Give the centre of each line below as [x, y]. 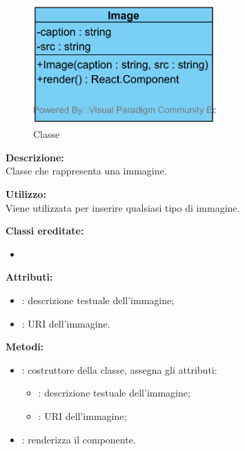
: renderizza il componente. [79, 439]
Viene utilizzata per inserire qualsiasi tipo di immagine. [123, 207]
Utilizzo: [26, 193]
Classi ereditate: [45, 231]
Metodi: [25, 347]
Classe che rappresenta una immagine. [86, 171]
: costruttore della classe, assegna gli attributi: [119, 369]
